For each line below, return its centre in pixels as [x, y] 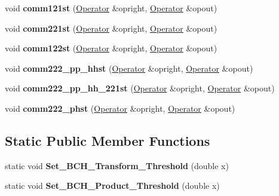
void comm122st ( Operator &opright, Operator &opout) [111, 48]
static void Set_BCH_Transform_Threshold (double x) [117, 165]
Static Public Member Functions [108, 140]
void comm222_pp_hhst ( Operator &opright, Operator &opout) [129, 68]
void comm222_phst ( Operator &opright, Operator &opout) [120, 108]
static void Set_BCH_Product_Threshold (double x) [112, 186]
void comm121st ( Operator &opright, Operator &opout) [111, 8]
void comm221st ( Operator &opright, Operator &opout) [111, 28]
